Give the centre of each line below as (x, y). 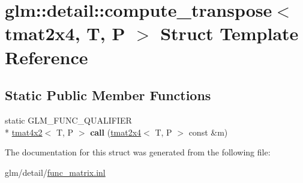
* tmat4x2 (24, 132)
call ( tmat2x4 (116, 132)
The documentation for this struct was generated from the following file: (138, 152)
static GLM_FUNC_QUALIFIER (68, 120)
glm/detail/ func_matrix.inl (55, 172)
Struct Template (229, 33)
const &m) (208, 132)
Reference (46, 57)
